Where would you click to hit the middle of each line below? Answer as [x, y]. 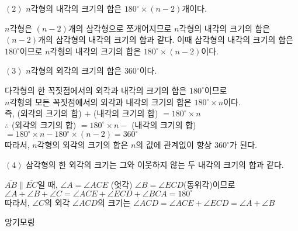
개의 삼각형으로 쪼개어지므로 [120, 28]
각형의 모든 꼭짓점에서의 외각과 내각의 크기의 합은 [101, 101]
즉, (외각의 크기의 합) [43, 113]
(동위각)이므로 [209, 184]
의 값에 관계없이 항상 [174, 145]
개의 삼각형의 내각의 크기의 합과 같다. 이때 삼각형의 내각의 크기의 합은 [166, 39]
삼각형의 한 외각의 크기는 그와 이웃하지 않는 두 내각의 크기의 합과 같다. [155, 164]
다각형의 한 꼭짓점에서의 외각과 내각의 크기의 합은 [96, 90]
